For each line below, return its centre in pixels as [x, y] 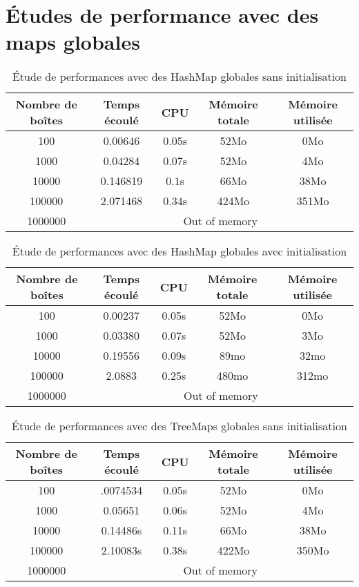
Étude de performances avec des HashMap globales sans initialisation [179, 77]
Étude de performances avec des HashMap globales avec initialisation [179, 251]
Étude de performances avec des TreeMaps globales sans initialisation [179, 426]
